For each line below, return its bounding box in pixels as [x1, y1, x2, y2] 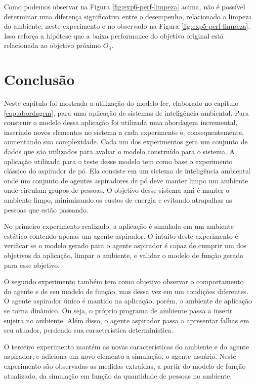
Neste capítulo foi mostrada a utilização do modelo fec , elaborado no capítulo [4, 98, 239, 108]
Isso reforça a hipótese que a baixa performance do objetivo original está [4, 30, 224, 41]
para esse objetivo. [4, 259, 60, 270]
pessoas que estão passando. [4, 204, 88, 214]
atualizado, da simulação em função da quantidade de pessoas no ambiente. [4, 370, 232, 381]
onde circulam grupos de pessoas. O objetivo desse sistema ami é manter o [4, 185, 230, 195]
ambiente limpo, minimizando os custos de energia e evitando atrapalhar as [4, 195, 232, 205]
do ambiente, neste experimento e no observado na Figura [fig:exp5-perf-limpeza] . [4, 21, 250, 31]
